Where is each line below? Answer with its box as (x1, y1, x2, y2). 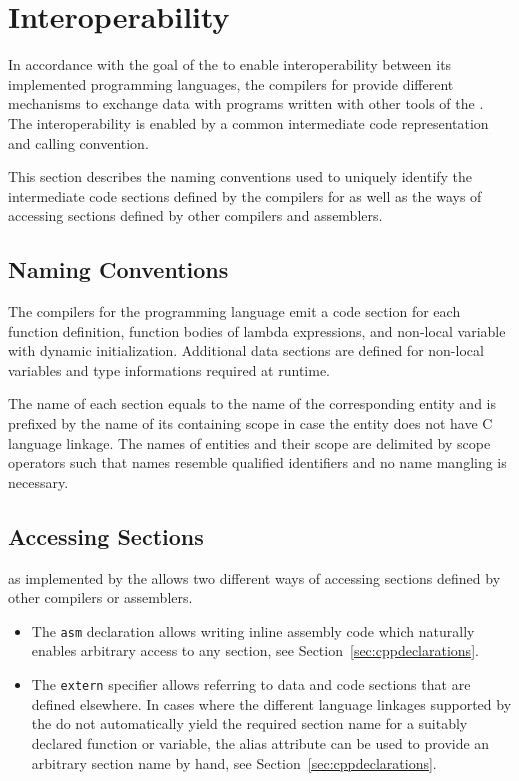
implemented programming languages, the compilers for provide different (8, 73, 454, 94)
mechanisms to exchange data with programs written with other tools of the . (8, 93, 484, 114)
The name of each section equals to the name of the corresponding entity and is (8, 393, 497, 414)
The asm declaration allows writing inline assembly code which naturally (31, 620, 475, 641)
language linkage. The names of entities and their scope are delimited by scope (8, 432, 491, 453)
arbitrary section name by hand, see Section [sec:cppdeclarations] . (31, 752, 437, 773)
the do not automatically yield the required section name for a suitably (31, 713, 468, 734)
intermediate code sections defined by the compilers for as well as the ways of (8, 185, 482, 206)
